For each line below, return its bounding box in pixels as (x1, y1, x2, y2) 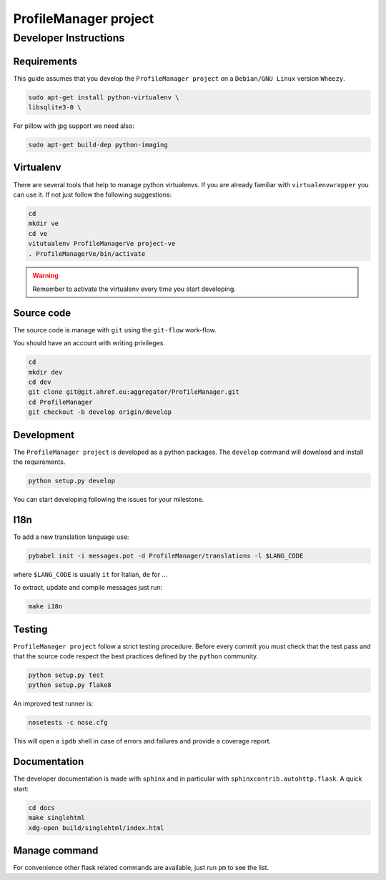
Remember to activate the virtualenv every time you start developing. (32, 285, 236, 293)
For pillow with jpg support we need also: (13, 122, 135, 130)
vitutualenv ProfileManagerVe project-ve (28, 239, 176, 248)
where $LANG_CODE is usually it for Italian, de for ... (13, 570, 168, 578)
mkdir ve (28, 219, 59, 228)
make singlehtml (28, 814, 86, 822)
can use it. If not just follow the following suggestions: (13, 190, 172, 199)
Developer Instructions (13, 31, 125, 44)
